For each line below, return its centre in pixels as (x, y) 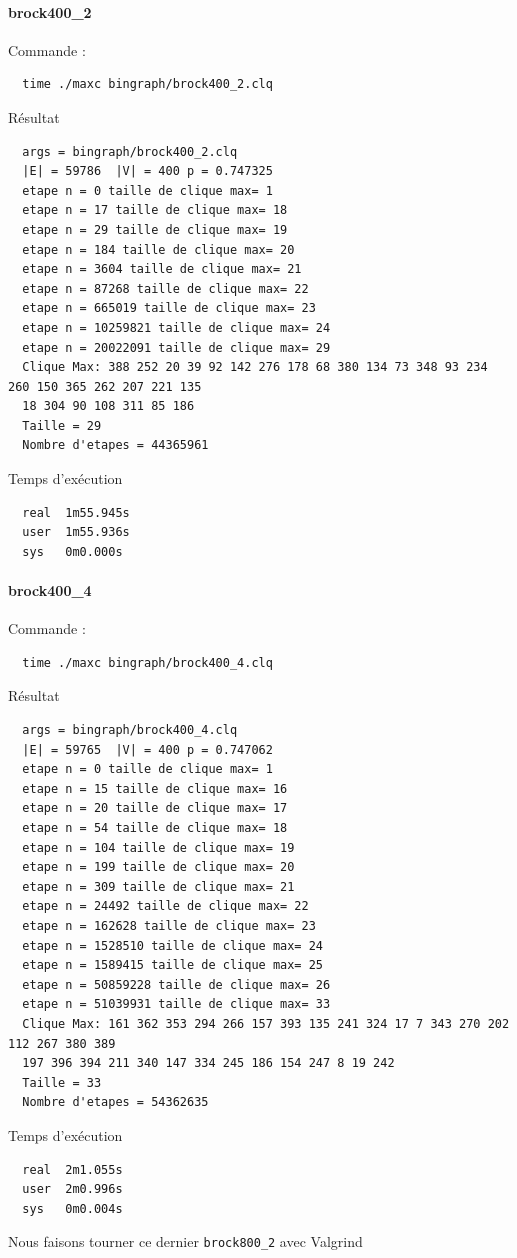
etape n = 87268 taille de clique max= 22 (165, 288)
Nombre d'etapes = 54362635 (115, 1102)
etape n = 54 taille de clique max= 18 (155, 828)
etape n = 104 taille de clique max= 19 (158, 847)
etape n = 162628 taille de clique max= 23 (169, 925)
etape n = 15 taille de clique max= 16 (155, 788)
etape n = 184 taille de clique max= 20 (158, 249)
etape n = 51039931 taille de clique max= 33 (176, 1004)
